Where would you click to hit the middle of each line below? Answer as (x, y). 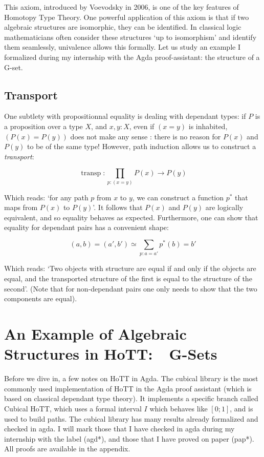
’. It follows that (118, 207)
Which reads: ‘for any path (46, 197)
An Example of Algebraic (95, 334)
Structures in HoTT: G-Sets (111, 354)
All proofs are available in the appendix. (67, 449)
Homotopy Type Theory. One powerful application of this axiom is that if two (127, 17)
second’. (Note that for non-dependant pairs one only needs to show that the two (131, 288)
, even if (142, 126)
